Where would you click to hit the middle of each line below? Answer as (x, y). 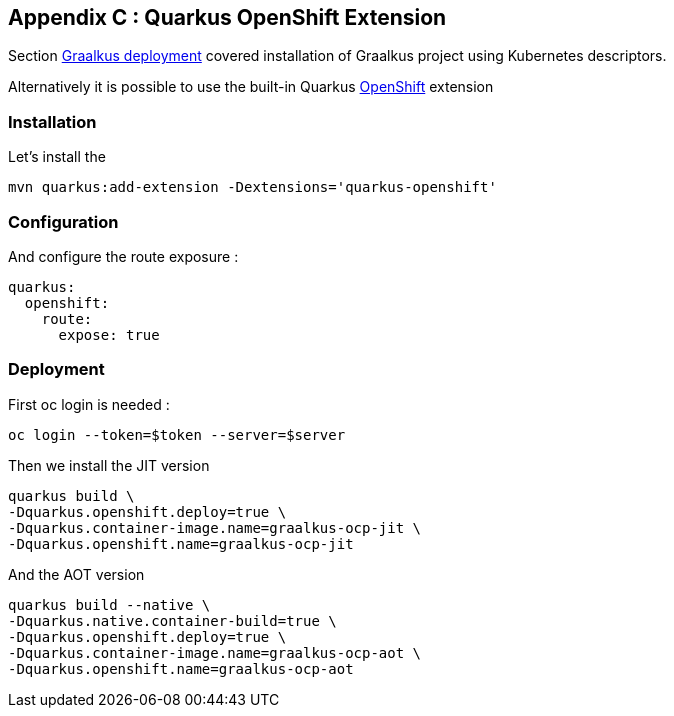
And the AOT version (76, 574)
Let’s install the (57, 157)
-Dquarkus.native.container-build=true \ (172, 620)
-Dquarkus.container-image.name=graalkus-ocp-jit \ (215, 527)
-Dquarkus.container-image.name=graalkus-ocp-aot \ (215, 652)
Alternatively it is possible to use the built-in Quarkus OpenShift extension (251, 87)
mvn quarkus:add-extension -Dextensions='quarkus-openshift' (252, 187)
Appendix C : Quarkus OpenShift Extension (227, 17)
